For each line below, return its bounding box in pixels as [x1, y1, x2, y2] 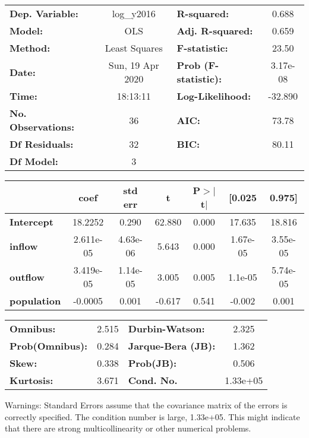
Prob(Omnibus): [10, 339, 88, 353]
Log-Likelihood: [176, 89, 251, 103]
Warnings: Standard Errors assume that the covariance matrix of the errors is [5, 399, 288, 411]
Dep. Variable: [10, 7, 78, 20]
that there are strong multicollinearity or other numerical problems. [5, 422, 251, 434]
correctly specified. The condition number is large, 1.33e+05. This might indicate [5, 410, 300, 423]
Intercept [10, 215, 53, 228]
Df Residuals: [10, 137, 74, 151]
